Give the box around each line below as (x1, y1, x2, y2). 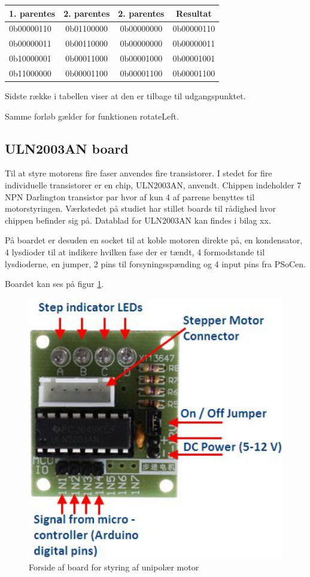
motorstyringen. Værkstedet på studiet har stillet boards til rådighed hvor (5, 202, 276, 215)
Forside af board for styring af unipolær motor (29, 561, 199, 573)
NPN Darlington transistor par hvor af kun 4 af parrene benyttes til (5, 190, 255, 203)
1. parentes (9, 7, 56, 19)
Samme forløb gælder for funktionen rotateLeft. (5, 109, 179, 122)
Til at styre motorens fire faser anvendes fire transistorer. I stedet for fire (5, 167, 272, 179)
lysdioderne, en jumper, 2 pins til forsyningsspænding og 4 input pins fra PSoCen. (5, 257, 306, 270)
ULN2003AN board (5, 139, 129, 157)
